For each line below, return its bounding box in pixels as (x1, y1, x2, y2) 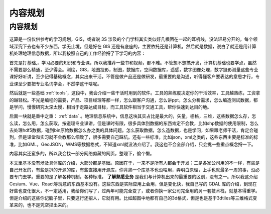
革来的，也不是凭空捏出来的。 (9, 201, 71, 208)
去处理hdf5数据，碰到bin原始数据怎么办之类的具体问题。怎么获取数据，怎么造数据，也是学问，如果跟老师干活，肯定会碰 (9, 127, 258, 133)
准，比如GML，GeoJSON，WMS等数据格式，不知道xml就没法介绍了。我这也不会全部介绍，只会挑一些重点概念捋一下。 (9, 141, 256, 147)
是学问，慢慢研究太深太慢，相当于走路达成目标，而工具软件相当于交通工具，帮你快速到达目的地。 (9, 103, 212, 110)
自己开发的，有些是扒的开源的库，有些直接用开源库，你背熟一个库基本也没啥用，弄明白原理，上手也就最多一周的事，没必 (9, 167, 260, 173)
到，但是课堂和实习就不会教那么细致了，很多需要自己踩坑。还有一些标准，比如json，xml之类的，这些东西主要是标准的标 (9, 134, 258, 140)
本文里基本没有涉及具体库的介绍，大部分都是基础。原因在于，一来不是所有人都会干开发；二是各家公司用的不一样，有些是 (9, 160, 260, 166)
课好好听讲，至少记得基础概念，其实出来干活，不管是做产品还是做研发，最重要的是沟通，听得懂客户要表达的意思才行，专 (9, 73, 260, 80)
